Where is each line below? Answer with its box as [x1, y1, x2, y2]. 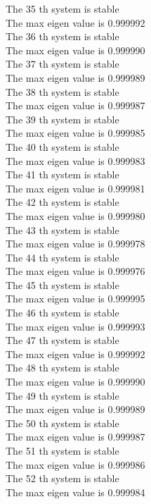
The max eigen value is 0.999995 [6, 291, 145, 306]
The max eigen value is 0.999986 [6, 457, 145, 472]
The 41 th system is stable [6, 167, 119, 182]
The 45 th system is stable [6, 277, 119, 292]
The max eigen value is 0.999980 [6, 208, 145, 223]
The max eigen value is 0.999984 [6, 484, 145, 499]
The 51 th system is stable [6, 443, 119, 457]
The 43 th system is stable [6, 222, 119, 237]
